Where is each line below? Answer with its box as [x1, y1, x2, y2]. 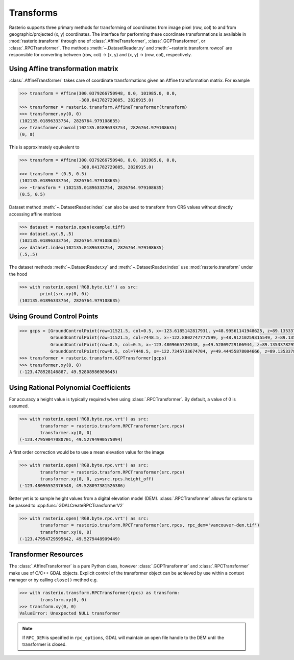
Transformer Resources [9, 550, 83, 559]
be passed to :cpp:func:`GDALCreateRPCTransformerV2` [9, 502, 124, 508]
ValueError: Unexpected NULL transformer [19, 611, 121, 616]
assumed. [9, 403, 29, 409]
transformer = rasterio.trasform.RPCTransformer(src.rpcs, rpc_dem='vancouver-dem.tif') [40, 522, 260, 528]
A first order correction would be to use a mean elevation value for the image [9, 449, 165, 455]
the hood [9, 271, 27, 277]
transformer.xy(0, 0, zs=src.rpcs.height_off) [40, 476, 154, 482]
